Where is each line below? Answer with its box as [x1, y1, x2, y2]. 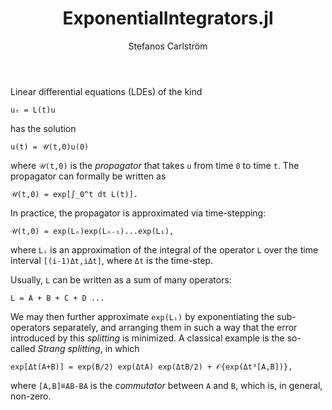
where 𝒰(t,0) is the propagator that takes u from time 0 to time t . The [10, 159, 300, 171]
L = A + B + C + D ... [10, 293, 105, 303]
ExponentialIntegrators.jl [62, 7, 274, 30]
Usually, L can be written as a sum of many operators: [10, 273, 232, 286]
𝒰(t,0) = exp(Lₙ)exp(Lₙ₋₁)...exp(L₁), [10, 226, 175, 236]
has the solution [10, 122, 77, 134]
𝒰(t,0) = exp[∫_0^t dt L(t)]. [10, 189, 138, 199]
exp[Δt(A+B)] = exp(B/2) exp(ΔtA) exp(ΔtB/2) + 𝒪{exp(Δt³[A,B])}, [10, 362, 293, 372]
